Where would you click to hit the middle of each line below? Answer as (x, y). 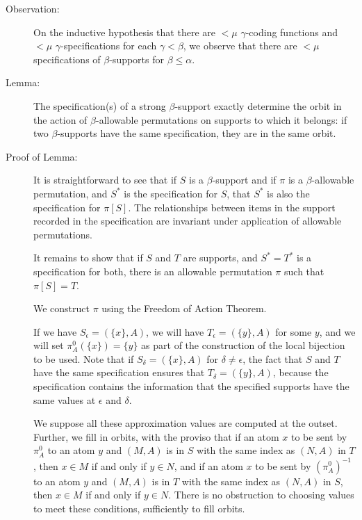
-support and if (244, 180)
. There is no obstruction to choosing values (261, 495)
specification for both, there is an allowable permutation (153, 271)
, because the (301, 372)
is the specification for (171, 193)
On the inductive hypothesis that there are (124, 32)
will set (49, 345)
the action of (60, 119)
